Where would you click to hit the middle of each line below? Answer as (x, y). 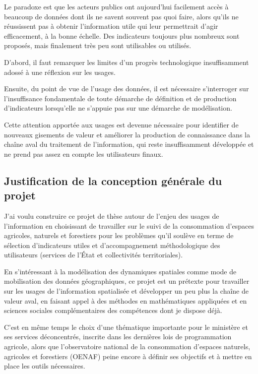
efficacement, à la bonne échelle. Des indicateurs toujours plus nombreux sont (122, 35)
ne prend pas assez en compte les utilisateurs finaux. (84, 154)
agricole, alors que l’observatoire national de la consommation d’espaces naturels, (127, 346)
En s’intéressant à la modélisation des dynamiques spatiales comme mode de (120, 271)
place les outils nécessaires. (45, 366)
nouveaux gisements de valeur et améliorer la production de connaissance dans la (127, 134)
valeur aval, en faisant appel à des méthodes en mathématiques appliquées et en (126, 300)
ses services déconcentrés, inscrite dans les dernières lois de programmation (118, 337)
